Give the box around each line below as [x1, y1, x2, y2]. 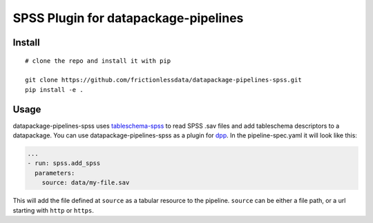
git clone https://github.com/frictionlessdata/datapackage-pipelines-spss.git [25, 76, 302, 84]
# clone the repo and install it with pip [25, 57, 171, 65]
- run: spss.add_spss [27, 159, 101, 167]
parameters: [35, 169, 75, 177]
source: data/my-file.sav [41, 179, 130, 186]
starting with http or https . [12, 206, 95, 214]
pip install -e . [25, 86, 84, 93]
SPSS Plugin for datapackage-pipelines [12, 10, 244, 26]
